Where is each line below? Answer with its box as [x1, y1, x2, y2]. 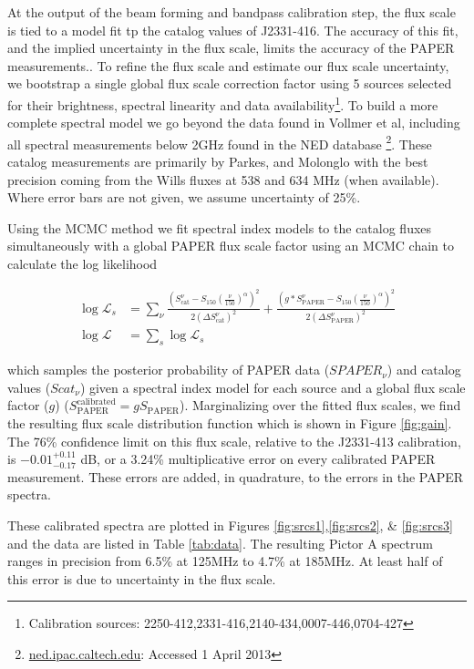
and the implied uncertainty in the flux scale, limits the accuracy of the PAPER [7, 38, 455, 57]
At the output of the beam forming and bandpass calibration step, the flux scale [7, 3, 456, 21]
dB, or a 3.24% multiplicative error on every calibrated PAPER [80, 449, 436, 468]
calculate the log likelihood [7, 254, 158, 273]
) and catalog [386, 360, 461, 379]
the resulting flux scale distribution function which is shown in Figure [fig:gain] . [7, 414, 452, 433]
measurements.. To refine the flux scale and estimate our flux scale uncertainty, [7, 56, 449, 75]
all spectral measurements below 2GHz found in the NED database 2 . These [7, 131, 432, 153]
